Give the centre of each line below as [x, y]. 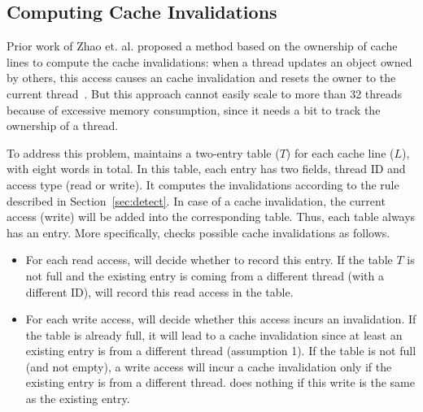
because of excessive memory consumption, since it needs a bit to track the [194, 109]
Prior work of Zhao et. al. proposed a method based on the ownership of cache [202, 46]
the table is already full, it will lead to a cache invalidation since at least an [214, 334]
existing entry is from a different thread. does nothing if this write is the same [220, 382]
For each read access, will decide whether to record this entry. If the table [209, 260]
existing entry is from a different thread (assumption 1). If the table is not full [221, 351]
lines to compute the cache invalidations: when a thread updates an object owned [209, 61]
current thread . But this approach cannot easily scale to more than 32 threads [205, 93]
